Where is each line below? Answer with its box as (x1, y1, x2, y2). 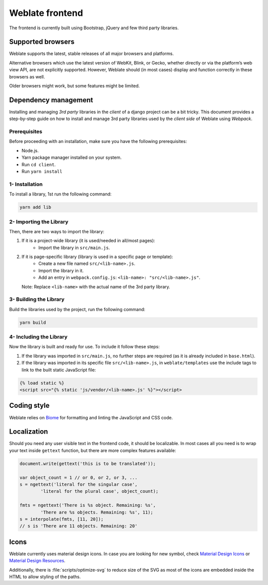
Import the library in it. (38, 267, 84, 273)
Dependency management (9, 96, 93, 104)
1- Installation (9, 181, 43, 188)
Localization (9, 427, 48, 436)
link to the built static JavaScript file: (21, 367, 96, 373)
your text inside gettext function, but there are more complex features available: (9, 447, 176, 454)
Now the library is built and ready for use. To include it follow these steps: (9, 344, 160, 350)
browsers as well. (9, 73, 45, 79)
